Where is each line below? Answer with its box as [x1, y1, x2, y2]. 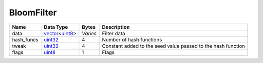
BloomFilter [9, 7, 57, 18]
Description [102, 24, 130, 30]
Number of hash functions [102, 36, 162, 43]
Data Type [44, 24, 68, 30]
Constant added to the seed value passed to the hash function [102, 42, 245, 49]
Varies [82, 30, 97, 37]
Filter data [102, 30, 125, 37]
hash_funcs [12, 36, 38, 43]
